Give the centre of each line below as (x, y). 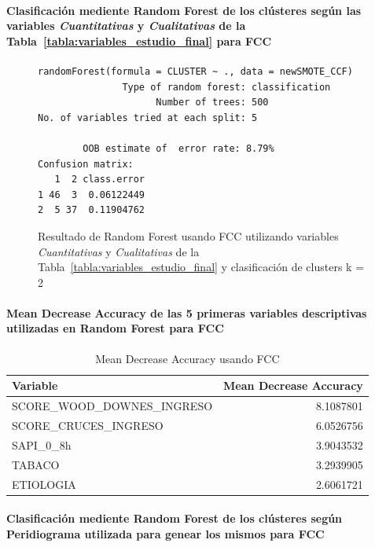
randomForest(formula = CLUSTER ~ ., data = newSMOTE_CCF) (195, 71)
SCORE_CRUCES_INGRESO (88, 425)
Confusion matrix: (86, 164)
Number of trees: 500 (212, 103)
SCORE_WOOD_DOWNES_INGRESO (112, 406)
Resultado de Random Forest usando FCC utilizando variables (188, 235)
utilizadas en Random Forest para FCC (115, 328)
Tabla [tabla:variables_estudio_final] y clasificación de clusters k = (201, 267)
